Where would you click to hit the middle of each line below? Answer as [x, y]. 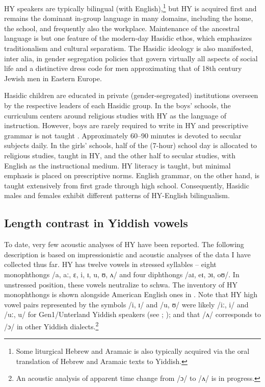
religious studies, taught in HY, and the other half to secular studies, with [120, 155]
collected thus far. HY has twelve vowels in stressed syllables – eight [110, 264]
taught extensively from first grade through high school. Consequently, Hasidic [127, 185]
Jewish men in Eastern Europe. [53, 78]
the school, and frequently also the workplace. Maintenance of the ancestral [122, 28]
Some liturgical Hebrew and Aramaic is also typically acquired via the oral [133, 351]
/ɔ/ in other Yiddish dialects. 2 [51, 325]
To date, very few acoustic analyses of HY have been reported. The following [124, 244]
